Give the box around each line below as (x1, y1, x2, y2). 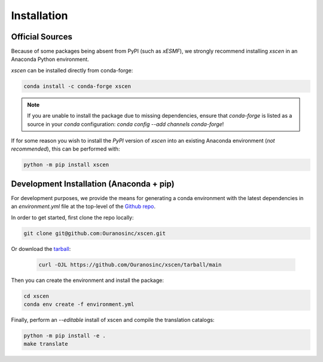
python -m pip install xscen (23, 161, 109, 168)
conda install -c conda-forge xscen (23, 82, 132, 90)
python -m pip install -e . (23, 332, 106, 339)
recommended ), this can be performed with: (11, 145, 120, 152)
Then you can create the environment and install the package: (11, 277, 164, 284)
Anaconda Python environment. (11, 56, 89, 63)
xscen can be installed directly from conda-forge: (11, 66, 133, 74)
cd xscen (23, 293, 50, 299)
